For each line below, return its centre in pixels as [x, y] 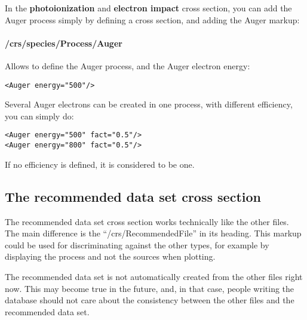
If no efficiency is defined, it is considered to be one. [100, 164]
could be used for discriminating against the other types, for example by [137, 244]
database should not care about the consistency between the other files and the [150, 300]
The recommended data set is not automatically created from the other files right [154, 276]
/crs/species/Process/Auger [64, 43]
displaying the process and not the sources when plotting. [110, 256]
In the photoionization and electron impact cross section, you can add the [148, 8]
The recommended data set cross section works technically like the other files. [147, 221]
